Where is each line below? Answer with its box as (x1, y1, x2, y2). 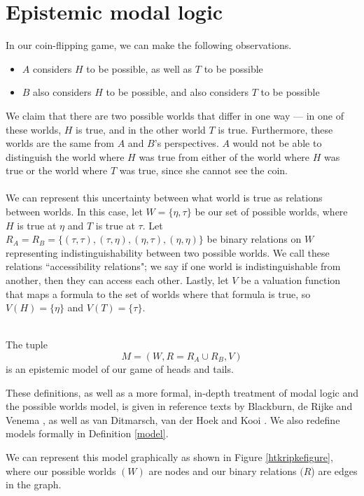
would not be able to (232, 136, 322, 150)
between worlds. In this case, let (6, 204, 143, 219)
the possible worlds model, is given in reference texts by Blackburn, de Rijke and (6, 399, 353, 413)
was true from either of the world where (139, 149, 310, 164)
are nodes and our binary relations (148, 463, 297, 478)
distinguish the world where (6, 149, 125, 164)
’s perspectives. (154, 136, 219, 150)
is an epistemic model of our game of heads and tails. (6, 362, 234, 376)
